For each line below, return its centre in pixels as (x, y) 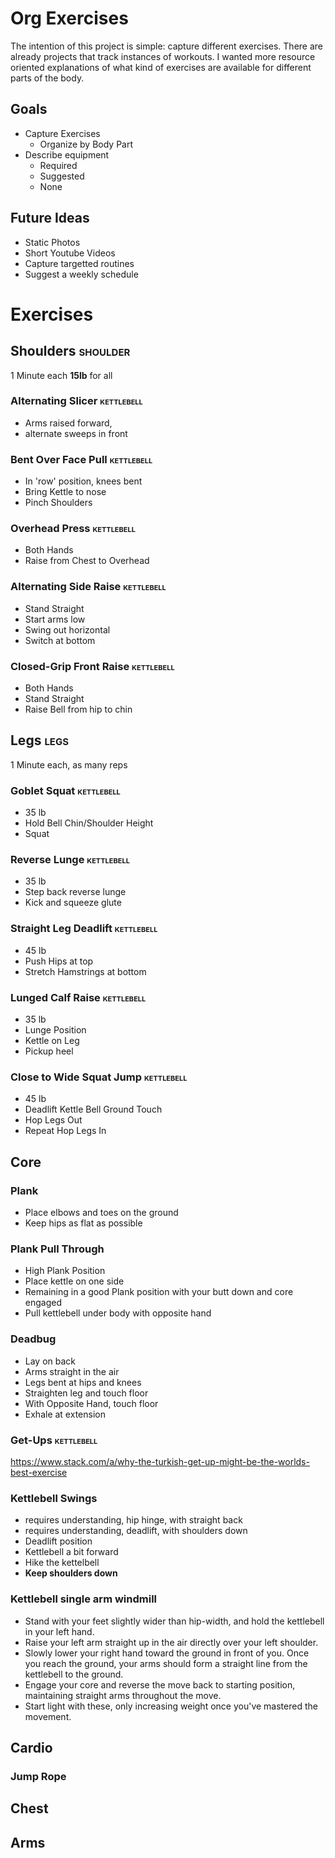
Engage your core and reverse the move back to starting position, (160, 1684)
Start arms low (55, 619)
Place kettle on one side (74, 1281)
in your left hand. (59, 1631)
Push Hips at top (59, 961)
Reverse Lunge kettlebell (70, 860)
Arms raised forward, (68, 423)
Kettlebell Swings (54, 1498)
